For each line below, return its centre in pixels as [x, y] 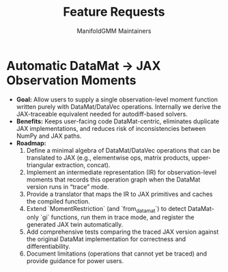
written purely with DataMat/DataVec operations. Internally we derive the [118, 106]
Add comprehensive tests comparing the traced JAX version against [123, 232]
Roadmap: [31, 143]
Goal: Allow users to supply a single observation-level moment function [117, 99]
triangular [40, 164]
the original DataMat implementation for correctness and [106, 239]
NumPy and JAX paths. [49, 136]
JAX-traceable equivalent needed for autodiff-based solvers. [102, 114]
